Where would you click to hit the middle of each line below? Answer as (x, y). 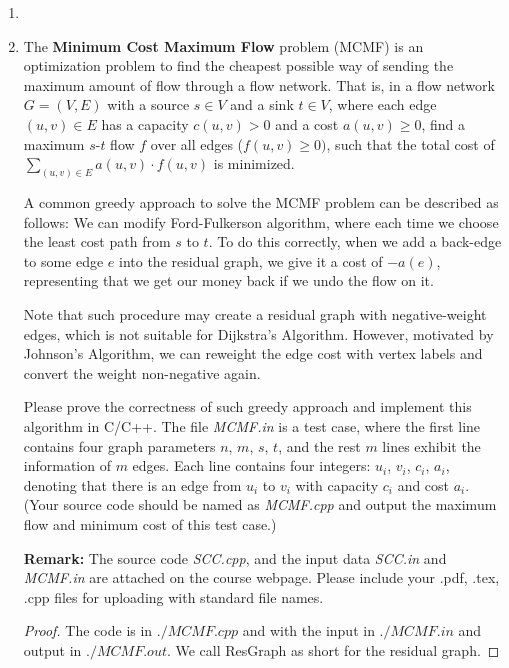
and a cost (307, 123)
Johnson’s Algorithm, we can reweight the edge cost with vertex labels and (253, 353)
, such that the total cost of (410, 143)
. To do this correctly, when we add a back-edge (355, 241)
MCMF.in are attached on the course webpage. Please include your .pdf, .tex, (261, 577)
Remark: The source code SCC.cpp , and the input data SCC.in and (235, 557)
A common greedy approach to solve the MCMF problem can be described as (261, 202)
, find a (443, 123)
